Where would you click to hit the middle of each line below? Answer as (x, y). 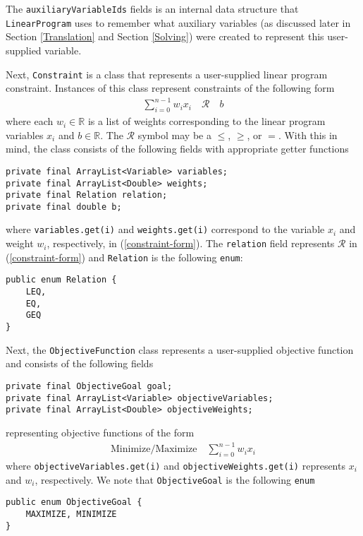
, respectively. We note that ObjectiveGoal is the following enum (175, 479)
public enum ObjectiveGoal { (74, 502)
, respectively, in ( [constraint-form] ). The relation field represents (191, 243)
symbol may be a (174, 135)
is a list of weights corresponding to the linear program (207, 121)
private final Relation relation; (87, 195)
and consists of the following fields (80, 363)
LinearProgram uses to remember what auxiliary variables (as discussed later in (178, 22)
